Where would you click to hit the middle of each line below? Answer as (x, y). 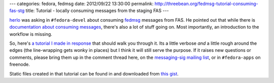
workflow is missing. (31, 34)
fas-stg (17, 11)
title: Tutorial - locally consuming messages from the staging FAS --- (97, 11)
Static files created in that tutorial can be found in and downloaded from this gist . (94, 73)
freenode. (20, 64)
